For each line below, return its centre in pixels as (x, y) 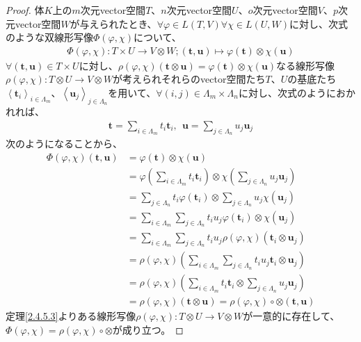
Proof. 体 (25, 10)
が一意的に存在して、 (291, 316)
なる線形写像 (306, 65)
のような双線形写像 (49, 37)
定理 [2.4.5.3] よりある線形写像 (71, 316)
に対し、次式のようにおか (297, 92)
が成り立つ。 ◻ (148, 330)
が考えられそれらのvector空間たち (189, 79)
